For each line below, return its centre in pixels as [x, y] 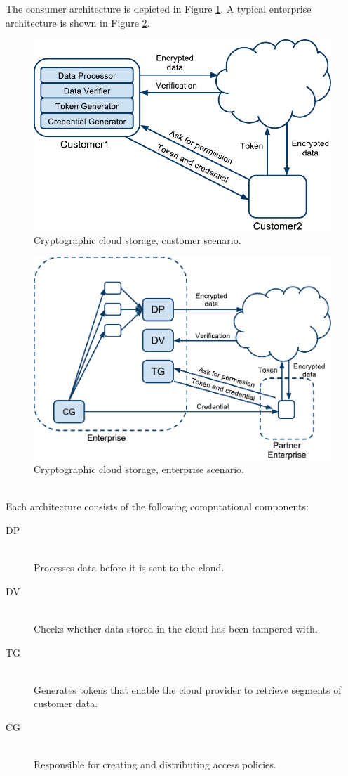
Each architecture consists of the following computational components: [157, 506]
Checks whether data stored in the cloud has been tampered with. [176, 628]
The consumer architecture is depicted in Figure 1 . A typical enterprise [159, 8]
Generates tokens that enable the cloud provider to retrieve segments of [188, 689]
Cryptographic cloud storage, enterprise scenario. [139, 469]
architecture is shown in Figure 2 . [78, 22]
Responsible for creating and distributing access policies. [155, 764]
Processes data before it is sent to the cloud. [129, 568]
